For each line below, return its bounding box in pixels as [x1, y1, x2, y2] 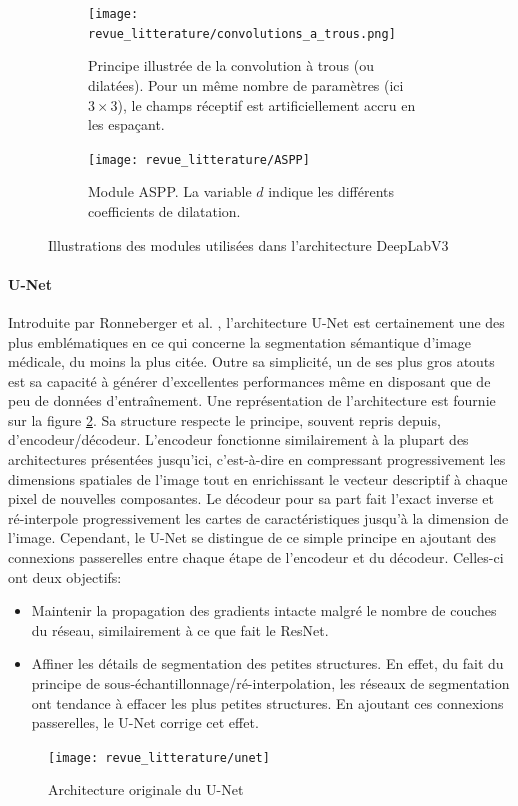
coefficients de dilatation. [88, 200, 241, 221]
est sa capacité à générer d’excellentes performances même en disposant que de [8, 370, 491, 391]
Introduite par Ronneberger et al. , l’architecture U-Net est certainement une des [8, 311, 505, 332]
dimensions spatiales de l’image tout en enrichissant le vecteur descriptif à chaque [8, 468, 508, 489]
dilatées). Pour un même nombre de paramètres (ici [88, 74, 404, 95]
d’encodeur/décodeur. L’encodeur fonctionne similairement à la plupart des [8, 429, 469, 450]
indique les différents [268, 181, 395, 202]
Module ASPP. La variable [88, 181, 252, 202]
